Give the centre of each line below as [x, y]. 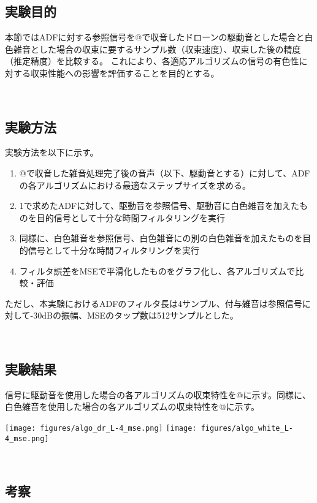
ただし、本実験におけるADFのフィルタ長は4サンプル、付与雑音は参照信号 [154, 303]
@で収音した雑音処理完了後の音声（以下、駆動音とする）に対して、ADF [165, 172]
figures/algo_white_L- [247, 428]
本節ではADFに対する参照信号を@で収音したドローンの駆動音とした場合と [155, 37]
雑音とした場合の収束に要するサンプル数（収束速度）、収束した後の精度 [157, 49]
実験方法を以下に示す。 [52, 152]
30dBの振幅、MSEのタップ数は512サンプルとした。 [136, 315]
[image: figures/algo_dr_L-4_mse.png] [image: [101, 428]
